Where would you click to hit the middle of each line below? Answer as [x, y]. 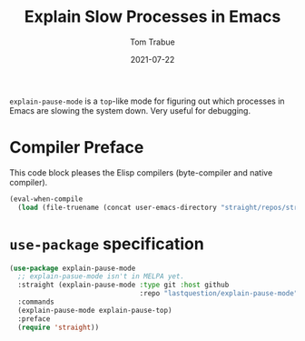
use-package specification [107, 244]
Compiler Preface [77, 148]
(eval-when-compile [46, 199]
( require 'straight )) [59, 327]
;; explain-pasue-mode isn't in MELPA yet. [101, 276]
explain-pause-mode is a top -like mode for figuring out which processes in [147, 101]
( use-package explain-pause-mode [73, 268]
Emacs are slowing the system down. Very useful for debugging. [130, 110]
